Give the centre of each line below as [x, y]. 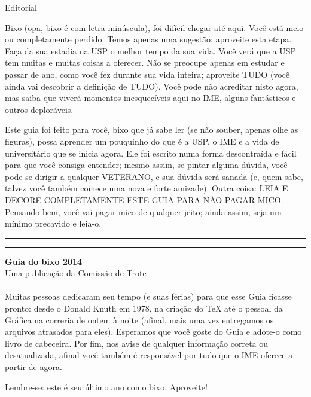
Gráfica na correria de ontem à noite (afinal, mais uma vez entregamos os [139, 320]
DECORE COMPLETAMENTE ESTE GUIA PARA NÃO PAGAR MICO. [144, 199]
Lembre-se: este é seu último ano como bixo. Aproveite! [106, 387]
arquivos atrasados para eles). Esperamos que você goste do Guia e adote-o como [153, 332]
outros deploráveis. [39, 109]
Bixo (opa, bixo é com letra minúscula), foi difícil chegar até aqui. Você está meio [154, 27]
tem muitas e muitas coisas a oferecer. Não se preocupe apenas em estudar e [145, 62]
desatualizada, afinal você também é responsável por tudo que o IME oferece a [149, 355]
